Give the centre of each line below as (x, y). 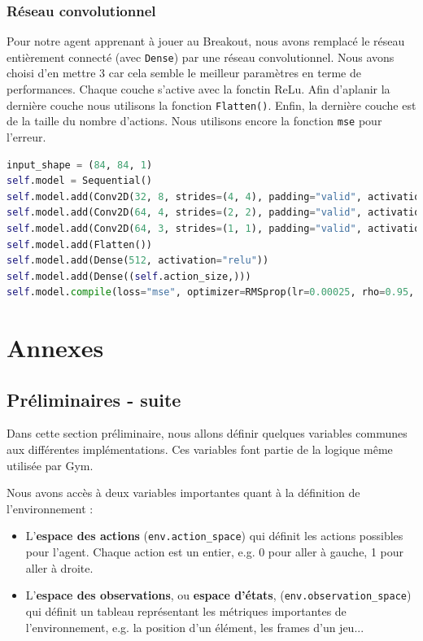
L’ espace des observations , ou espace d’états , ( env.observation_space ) (218, 595)
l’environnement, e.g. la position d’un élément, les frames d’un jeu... (195, 627)
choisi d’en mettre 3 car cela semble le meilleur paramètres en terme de (184, 73)
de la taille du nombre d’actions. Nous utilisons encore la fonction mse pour (194, 121)
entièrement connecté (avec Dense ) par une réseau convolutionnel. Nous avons (201, 57)
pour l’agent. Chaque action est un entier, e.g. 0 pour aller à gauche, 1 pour (215, 552)
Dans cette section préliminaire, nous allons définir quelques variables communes (207, 433)
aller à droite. (59, 567)
